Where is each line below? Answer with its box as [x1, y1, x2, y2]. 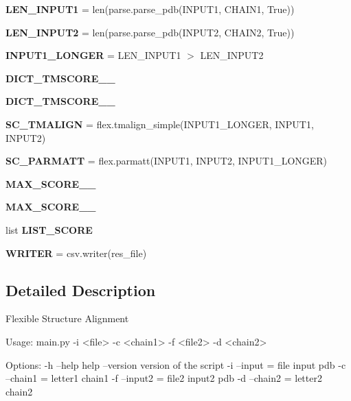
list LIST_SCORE [5, 222, 93, 236]
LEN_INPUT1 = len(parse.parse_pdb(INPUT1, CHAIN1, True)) [5, 2, 295, 16]
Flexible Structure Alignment [5, 311, 129, 326]
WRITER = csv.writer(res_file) [5, 245, 147, 260]
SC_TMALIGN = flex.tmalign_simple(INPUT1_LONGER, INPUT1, [5, 117, 314, 131]
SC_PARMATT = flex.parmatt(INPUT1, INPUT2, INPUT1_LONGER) [5, 154, 328, 168]
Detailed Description [5, 279, 156, 300]
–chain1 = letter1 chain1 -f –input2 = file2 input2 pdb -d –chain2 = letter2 [5, 371, 322, 385]
